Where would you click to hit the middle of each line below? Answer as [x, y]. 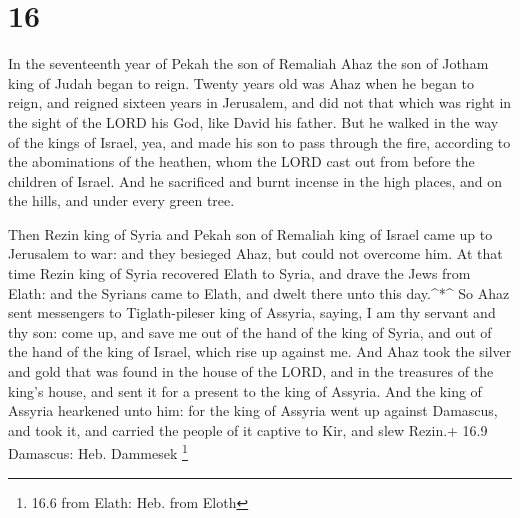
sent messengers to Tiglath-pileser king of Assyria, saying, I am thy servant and [252, 312]
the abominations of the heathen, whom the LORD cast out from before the [241, 161]
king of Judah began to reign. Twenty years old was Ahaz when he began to [241, 82]
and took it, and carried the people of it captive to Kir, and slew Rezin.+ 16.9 [248, 429]
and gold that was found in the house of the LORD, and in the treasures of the [251, 371]
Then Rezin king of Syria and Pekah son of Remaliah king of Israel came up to [250, 233]
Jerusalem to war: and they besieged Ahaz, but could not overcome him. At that [255, 253]
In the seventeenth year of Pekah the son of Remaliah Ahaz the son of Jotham [248, 63]
